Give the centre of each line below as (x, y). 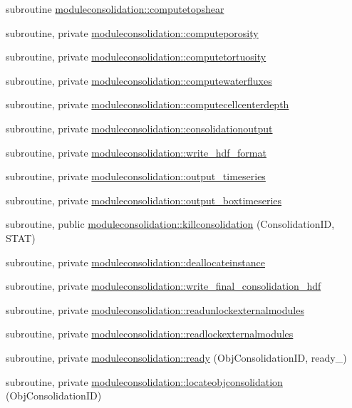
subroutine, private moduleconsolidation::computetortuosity (136, 57)
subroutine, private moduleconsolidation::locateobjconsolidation (144, 381)
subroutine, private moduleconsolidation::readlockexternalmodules (150, 334)
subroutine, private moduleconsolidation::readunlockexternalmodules (155, 309)
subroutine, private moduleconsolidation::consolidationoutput (139, 128)
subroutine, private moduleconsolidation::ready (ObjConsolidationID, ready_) (176, 357)
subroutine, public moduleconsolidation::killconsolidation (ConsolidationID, (170, 224)
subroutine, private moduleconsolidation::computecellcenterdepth (147, 104)
